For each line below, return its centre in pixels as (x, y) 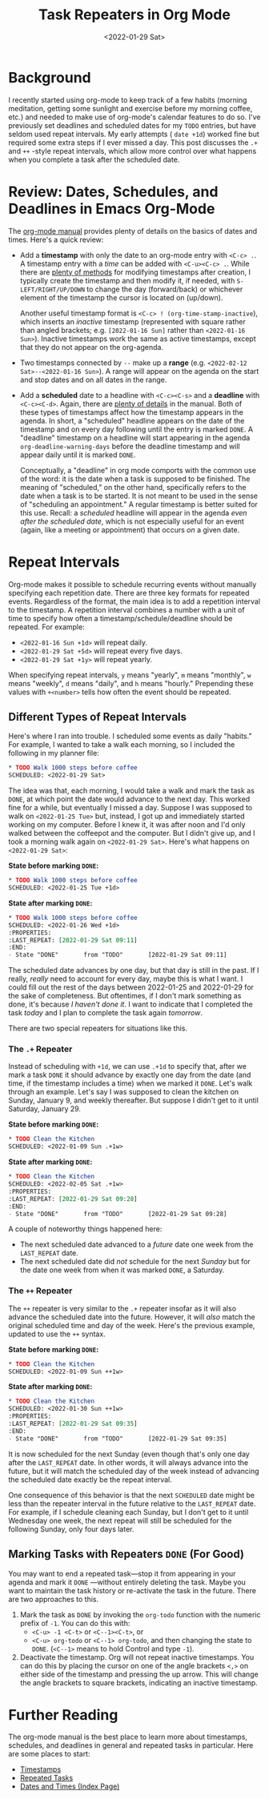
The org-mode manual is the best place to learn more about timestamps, (128, 1737)
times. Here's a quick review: (56, 239)
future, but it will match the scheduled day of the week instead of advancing (134, 1471)
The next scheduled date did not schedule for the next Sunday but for (135, 1262)
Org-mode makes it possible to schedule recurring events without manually (132, 584)
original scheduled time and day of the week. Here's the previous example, (132, 1325)
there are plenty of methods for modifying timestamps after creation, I (135, 272)
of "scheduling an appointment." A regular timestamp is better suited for (139, 504)
